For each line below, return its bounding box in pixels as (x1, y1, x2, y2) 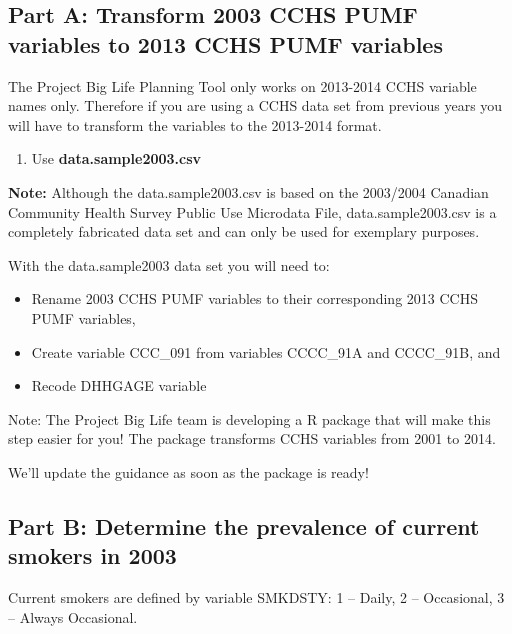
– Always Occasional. (8, 606, 138, 627)
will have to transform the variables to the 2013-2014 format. (8, 114, 382, 135)
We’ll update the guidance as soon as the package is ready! (8, 461, 369, 482)
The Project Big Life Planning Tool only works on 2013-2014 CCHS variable (8, 75, 477, 96)
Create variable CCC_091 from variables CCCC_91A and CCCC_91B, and (31, 341, 501, 362)
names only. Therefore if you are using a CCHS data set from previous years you (8, 95, 503, 116)
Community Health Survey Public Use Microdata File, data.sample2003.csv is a (8, 201, 497, 222)
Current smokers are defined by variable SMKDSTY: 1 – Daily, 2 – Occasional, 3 (8, 587, 505, 608)
